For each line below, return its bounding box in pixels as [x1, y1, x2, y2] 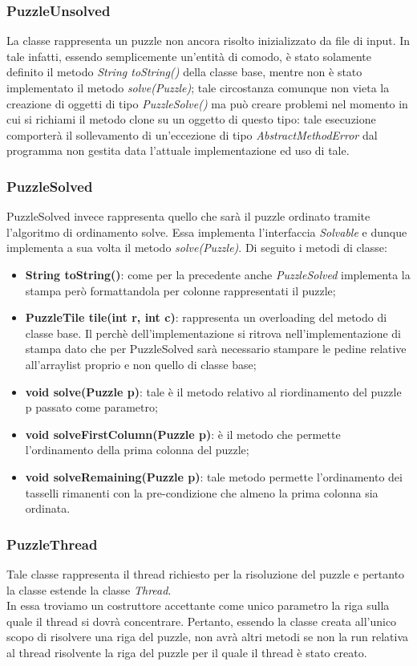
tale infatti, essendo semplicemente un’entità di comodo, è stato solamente [6, 47, 371, 64]
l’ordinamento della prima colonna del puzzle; [25, 441, 249, 458]
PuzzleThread [6, 534, 98, 554]
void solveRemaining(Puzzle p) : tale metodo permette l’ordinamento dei [25, 468, 403, 485]
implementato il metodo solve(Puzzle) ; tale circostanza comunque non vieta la [6, 79, 390, 95]
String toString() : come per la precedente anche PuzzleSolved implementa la [25, 266, 411, 282]
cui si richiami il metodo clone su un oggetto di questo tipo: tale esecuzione [6, 111, 376, 128]
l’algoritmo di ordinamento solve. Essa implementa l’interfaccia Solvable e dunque [6, 223, 407, 240]
